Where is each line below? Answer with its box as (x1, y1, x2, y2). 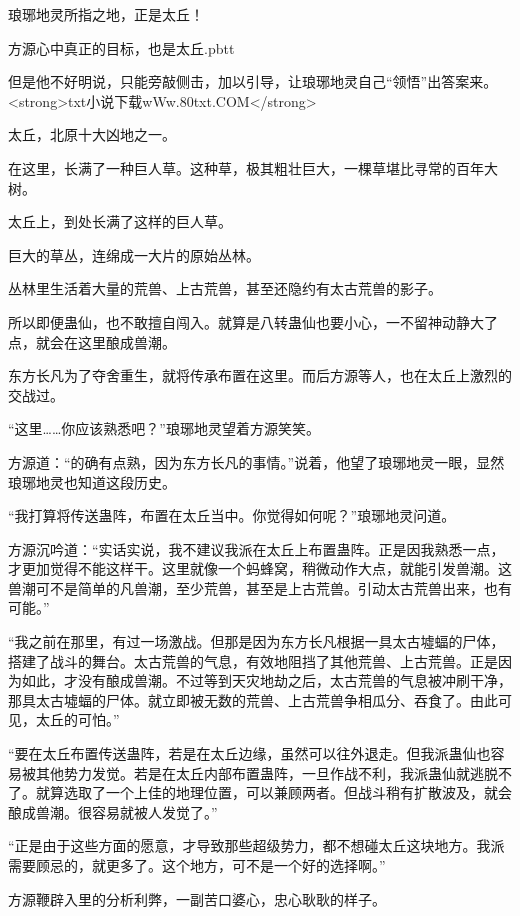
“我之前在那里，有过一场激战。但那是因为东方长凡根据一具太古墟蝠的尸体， (8, 631, 505, 652)
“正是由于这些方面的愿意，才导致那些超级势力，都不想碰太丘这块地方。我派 (8, 835, 505, 856)
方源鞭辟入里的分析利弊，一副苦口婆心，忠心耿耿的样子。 (8, 888, 386, 909)
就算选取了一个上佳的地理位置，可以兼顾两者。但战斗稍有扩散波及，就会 (35, 782, 512, 803)
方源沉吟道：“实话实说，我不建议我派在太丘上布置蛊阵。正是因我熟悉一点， (8, 538, 505, 559)
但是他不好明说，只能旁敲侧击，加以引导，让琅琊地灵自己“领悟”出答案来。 (8, 71, 498, 92)
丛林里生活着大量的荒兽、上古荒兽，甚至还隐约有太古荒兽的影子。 (8, 278, 442, 299)
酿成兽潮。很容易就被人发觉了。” (8, 801, 218, 822)
